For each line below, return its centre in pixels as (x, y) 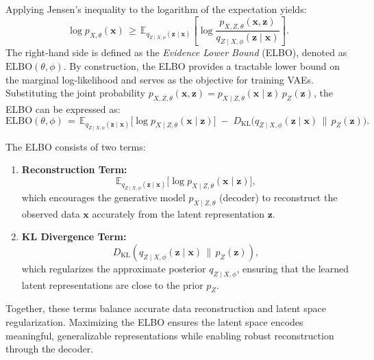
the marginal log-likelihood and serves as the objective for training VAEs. (160, 79)
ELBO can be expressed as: (63, 108)
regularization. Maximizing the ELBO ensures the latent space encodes (154, 322)
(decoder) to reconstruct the (278, 197)
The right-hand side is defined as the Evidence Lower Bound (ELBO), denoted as (176, 52)
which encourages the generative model (103, 197)
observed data (51, 213)
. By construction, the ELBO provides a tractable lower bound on (201, 65)
